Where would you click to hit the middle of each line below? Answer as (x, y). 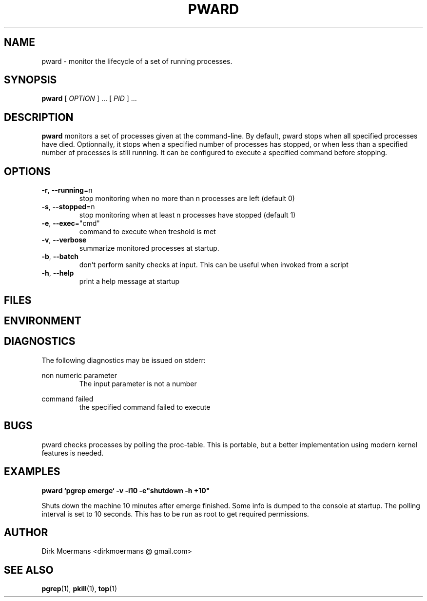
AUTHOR (26, 532)
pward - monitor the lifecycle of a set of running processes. (137, 61)
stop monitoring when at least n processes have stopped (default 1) (187, 215)
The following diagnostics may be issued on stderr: (124, 360)
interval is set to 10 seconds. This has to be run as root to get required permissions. (175, 514)
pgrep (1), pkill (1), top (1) (79, 589)
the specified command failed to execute (145, 407)
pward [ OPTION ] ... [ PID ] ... (89, 99)
